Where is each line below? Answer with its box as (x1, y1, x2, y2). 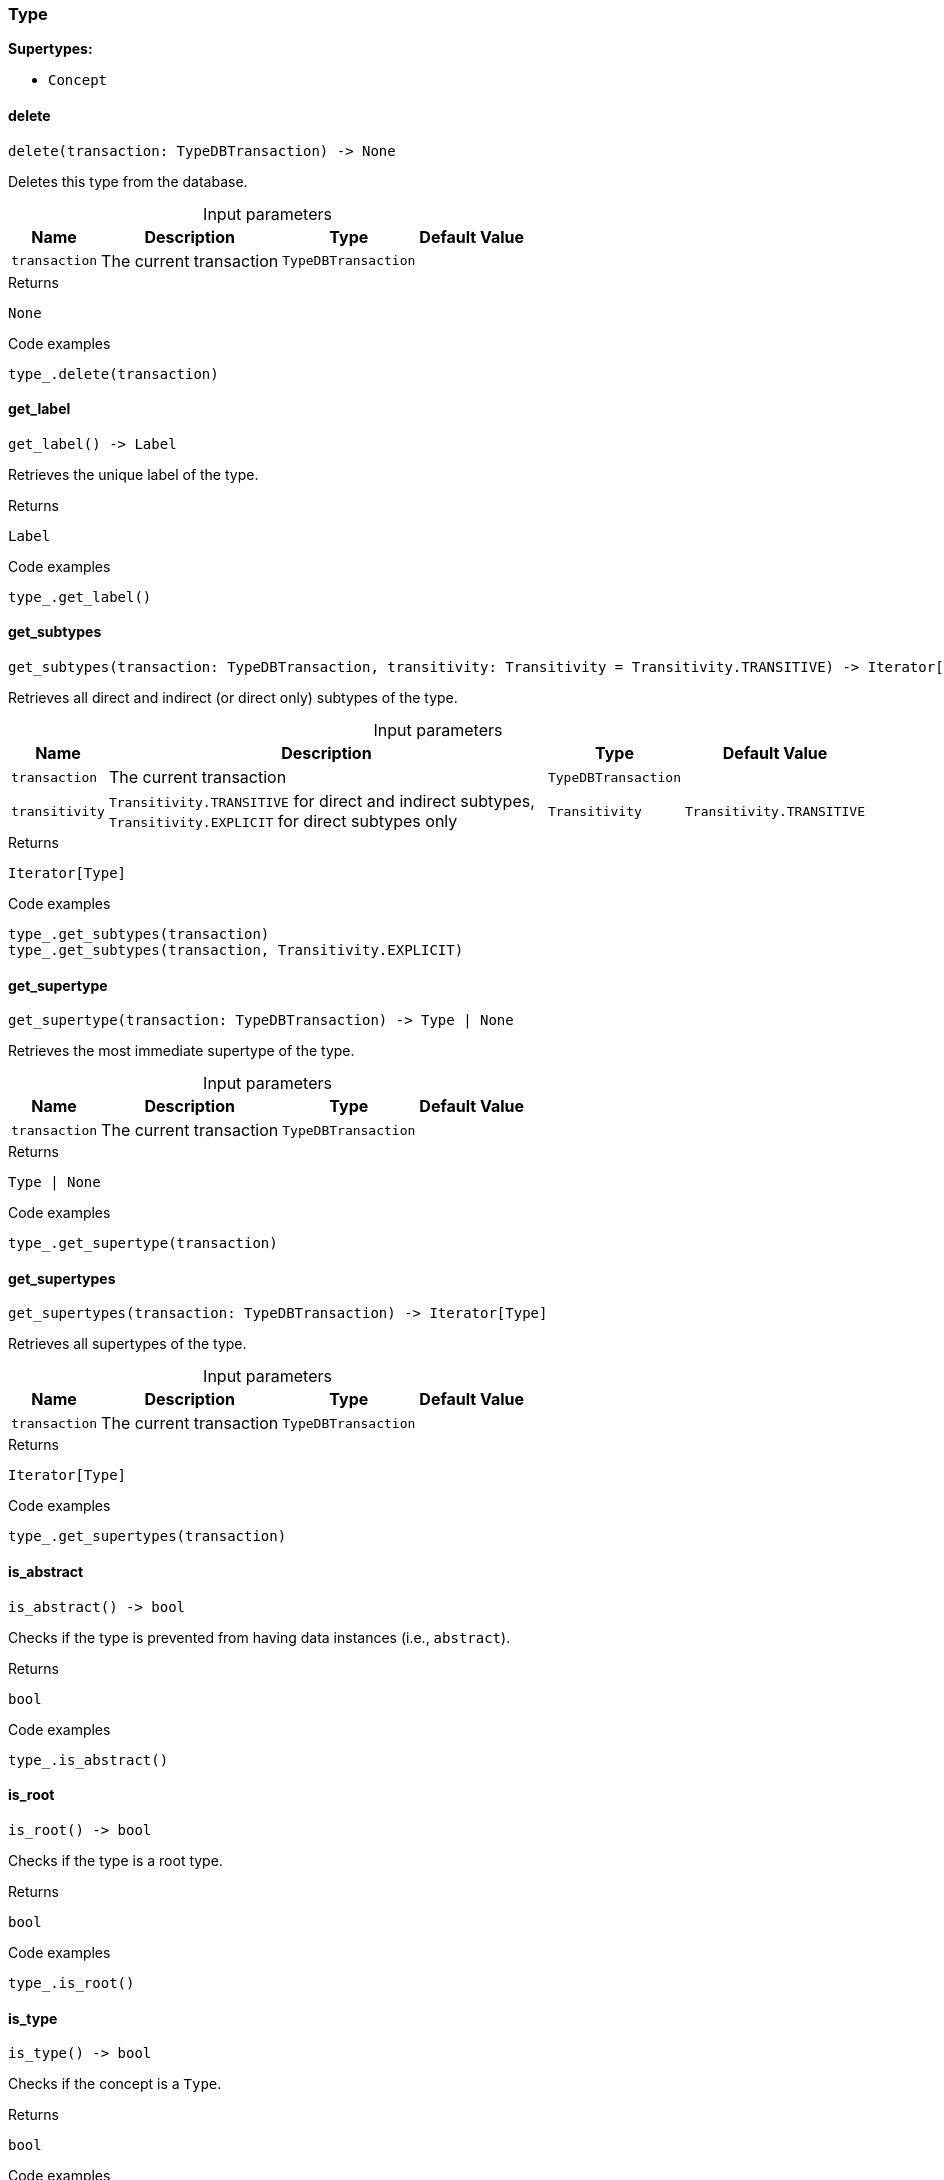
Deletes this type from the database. (8, 172, 248, 190)
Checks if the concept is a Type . (8, 2075, 222, 2093)
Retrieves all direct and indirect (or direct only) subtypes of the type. (8, 689, 458, 707)
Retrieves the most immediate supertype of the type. (8, 1042, 355, 1060)
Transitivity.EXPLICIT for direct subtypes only (108, 811, 458, 832)
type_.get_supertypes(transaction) (8, 1528, 287, 1545)
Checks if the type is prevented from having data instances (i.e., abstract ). (8, 1628, 511, 1646)
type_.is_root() (8, 1974, 135, 1991)
